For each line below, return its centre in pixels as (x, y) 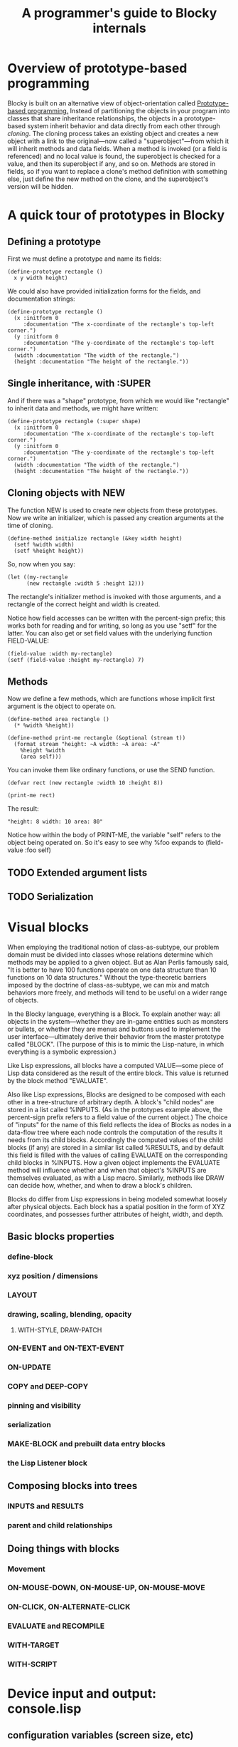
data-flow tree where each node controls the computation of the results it (115, 1132)
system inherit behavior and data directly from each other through (124, 125)
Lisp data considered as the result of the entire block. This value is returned (118, 1073)
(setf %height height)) (49, 551)
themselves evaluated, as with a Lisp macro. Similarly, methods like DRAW (116, 1178)
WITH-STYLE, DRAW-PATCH (60, 1329)
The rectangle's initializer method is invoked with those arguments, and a (114, 596)
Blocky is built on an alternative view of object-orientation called (102, 103)
